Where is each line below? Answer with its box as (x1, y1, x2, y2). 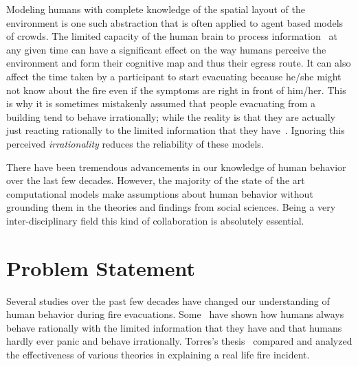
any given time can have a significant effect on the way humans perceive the (6, 42, 326, 56)
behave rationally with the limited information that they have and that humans (6, 320, 342, 334)
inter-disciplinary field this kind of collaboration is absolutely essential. (6, 213, 304, 227)
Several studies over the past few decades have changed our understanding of (6, 293, 330, 308)
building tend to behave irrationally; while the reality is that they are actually (6, 109, 336, 124)
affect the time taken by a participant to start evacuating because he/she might (6, 69, 342, 83)
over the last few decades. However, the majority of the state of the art (6, 173, 305, 187)
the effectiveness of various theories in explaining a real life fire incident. (6, 347, 310, 361)
